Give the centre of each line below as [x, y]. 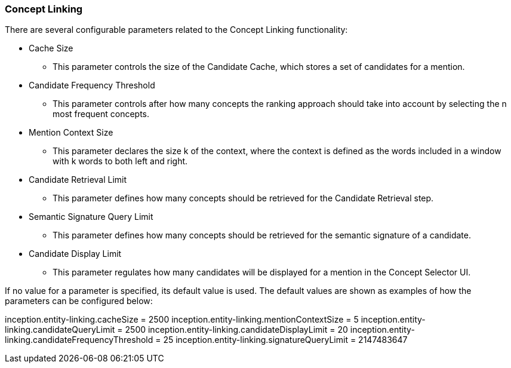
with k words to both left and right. [120, 161]
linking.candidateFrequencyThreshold [79, 340]
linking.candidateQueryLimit [60, 330]
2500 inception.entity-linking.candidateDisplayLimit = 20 [236, 330]
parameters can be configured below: [79, 301]
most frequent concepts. [101, 114]
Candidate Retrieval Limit [78, 180]
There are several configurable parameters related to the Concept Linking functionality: [176, 30]
